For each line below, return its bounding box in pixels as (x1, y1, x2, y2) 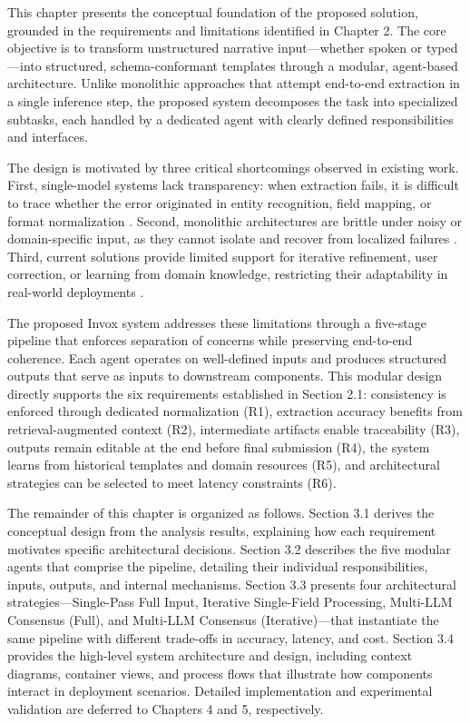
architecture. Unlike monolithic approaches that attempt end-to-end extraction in (7, 74, 460, 93)
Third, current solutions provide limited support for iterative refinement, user (7, 246, 438, 265)
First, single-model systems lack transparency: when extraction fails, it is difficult (7, 175, 459, 194)
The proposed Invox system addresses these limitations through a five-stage (7, 312, 426, 332)
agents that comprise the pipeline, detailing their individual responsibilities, (7, 557, 428, 576)
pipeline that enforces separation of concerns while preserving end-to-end (7, 331, 413, 350)
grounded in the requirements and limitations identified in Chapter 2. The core (7, 20, 446, 39)
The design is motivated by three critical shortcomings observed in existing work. (7, 157, 459, 176)
